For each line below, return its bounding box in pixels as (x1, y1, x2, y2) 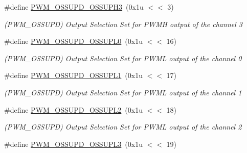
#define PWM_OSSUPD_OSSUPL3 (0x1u (4, 138, 143, 149)
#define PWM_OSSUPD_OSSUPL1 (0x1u (4, 70, 143, 81)
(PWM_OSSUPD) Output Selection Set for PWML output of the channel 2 (4, 121, 242, 132)
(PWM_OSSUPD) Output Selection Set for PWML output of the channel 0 (4, 53, 242, 63)
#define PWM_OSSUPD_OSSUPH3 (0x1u (4, 2, 144, 12)
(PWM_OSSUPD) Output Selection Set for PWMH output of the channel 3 (4, 18, 242, 29)
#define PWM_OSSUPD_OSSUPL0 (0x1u (4, 36, 143, 46)
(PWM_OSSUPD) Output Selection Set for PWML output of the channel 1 (4, 87, 242, 97)
